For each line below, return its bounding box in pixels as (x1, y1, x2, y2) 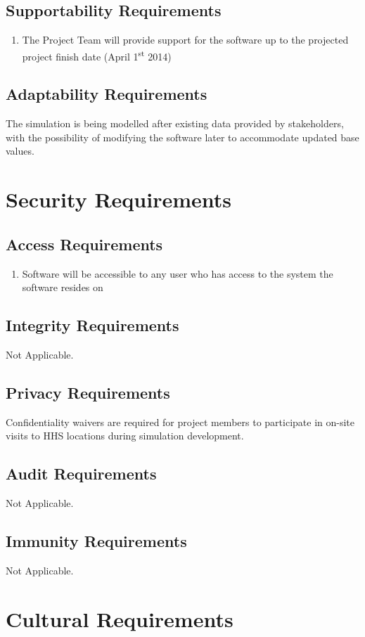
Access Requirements (6, 233, 163, 255)
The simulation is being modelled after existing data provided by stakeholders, (6, 116, 344, 131)
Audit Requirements (6, 463, 157, 484)
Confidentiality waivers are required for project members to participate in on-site (6, 414, 354, 429)
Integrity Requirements (6, 314, 179, 336)
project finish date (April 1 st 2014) (22, 46, 172, 63)
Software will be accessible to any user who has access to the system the (22, 266, 333, 281)
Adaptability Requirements (6, 83, 207, 105)
